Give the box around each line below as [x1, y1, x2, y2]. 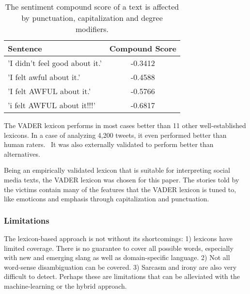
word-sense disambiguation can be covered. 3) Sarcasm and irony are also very [4, 261, 237, 272]
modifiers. [75, 23, 109, 34]
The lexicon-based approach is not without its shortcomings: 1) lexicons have [4, 233, 233, 243]
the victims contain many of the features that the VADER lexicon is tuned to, [4, 184, 236, 194]
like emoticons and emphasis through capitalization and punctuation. [4, 194, 209, 204]
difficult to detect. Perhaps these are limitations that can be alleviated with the [4, 271, 240, 281]
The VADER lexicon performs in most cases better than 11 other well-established [4, 120, 246, 130]
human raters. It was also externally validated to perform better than [4, 139, 214, 149]
